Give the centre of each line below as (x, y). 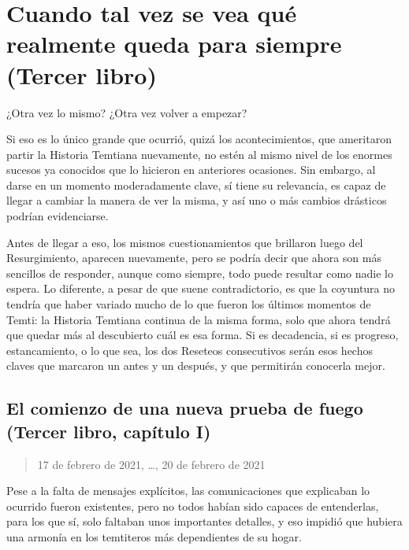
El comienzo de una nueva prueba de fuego (185, 408)
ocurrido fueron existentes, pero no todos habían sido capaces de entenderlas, (193, 506)
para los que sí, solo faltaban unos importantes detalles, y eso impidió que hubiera (204, 521)
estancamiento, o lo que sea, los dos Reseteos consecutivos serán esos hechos (190, 350)
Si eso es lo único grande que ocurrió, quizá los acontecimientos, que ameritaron (199, 139)
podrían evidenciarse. (58, 216)
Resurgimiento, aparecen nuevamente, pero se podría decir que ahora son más (194, 258)
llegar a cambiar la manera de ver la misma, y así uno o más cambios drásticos (197, 200)
